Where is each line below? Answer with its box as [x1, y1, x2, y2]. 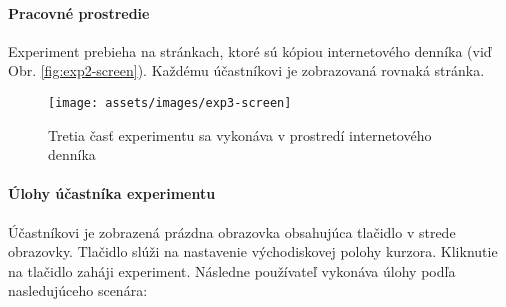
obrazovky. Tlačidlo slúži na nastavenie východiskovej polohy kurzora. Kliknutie [8, 241, 498, 262]
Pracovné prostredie [8, 2, 150, 23]
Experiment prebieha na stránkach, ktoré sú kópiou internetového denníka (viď [8, 40, 492, 61]
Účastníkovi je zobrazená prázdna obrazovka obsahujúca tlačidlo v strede [8, 221, 456, 242]
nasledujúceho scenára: [8, 280, 148, 301]
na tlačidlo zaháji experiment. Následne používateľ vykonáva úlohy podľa [8, 260, 456, 281]
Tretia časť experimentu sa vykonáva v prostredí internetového [48, 124, 432, 145]
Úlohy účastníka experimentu [8, 183, 216, 204]
